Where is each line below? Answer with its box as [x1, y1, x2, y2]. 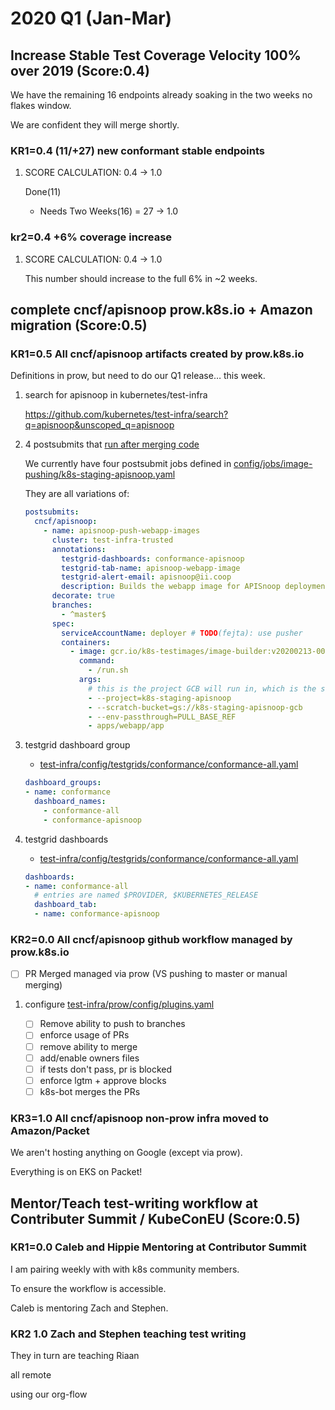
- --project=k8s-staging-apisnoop [88, 693, 232, 703]
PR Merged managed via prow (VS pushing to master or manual [24, 968, 288, 980]
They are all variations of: [24, 488, 130, 500]
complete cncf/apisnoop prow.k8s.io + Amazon [10, 301, 313, 318]
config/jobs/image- [233, 458, 313, 470]
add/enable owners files [39, 1052, 140, 1064]
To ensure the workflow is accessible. [10, 1282, 167, 1294]
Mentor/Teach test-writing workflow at [10, 1195, 258, 1212]
